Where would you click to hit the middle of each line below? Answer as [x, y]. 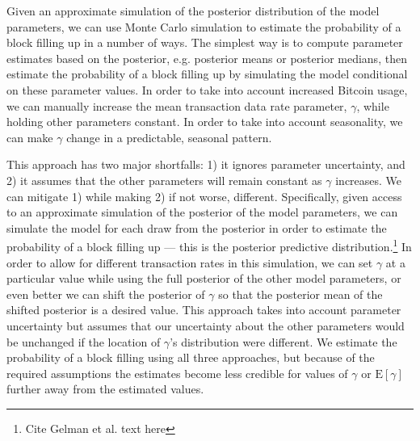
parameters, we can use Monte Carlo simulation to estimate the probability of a [204, 26]
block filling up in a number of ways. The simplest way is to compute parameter [205, 42]
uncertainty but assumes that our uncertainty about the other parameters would [206, 325]
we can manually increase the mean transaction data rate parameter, [177, 105]
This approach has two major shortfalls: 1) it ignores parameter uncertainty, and [206, 164]
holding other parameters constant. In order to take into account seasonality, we [205, 122]
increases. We [369, 180]
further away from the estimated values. [105, 389]
